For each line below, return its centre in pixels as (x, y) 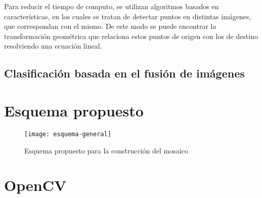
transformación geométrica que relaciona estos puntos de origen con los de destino (131, 36)
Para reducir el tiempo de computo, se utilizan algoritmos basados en (112, 6)
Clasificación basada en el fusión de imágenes (124, 73)
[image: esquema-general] (68, 134)
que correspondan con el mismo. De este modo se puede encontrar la (110, 26)
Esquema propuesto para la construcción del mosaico (106, 150)
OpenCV (35, 185)
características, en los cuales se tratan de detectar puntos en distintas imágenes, (128, 16)
